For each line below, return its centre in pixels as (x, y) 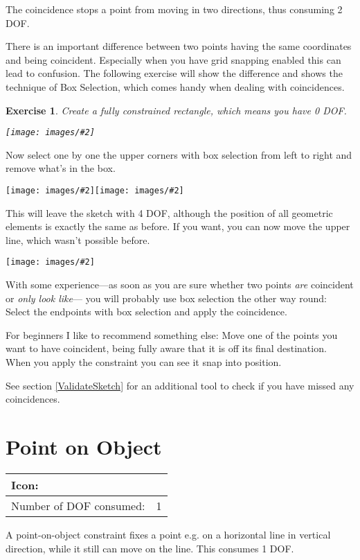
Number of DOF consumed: (78, 505)
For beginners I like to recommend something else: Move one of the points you (172, 334)
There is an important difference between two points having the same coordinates (179, 46)
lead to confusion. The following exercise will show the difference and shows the (174, 73)
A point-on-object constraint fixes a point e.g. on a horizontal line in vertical (168, 534)
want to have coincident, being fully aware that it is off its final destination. (166, 348)
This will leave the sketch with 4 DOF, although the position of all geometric (169, 212)
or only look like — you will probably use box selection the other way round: (166, 298)
